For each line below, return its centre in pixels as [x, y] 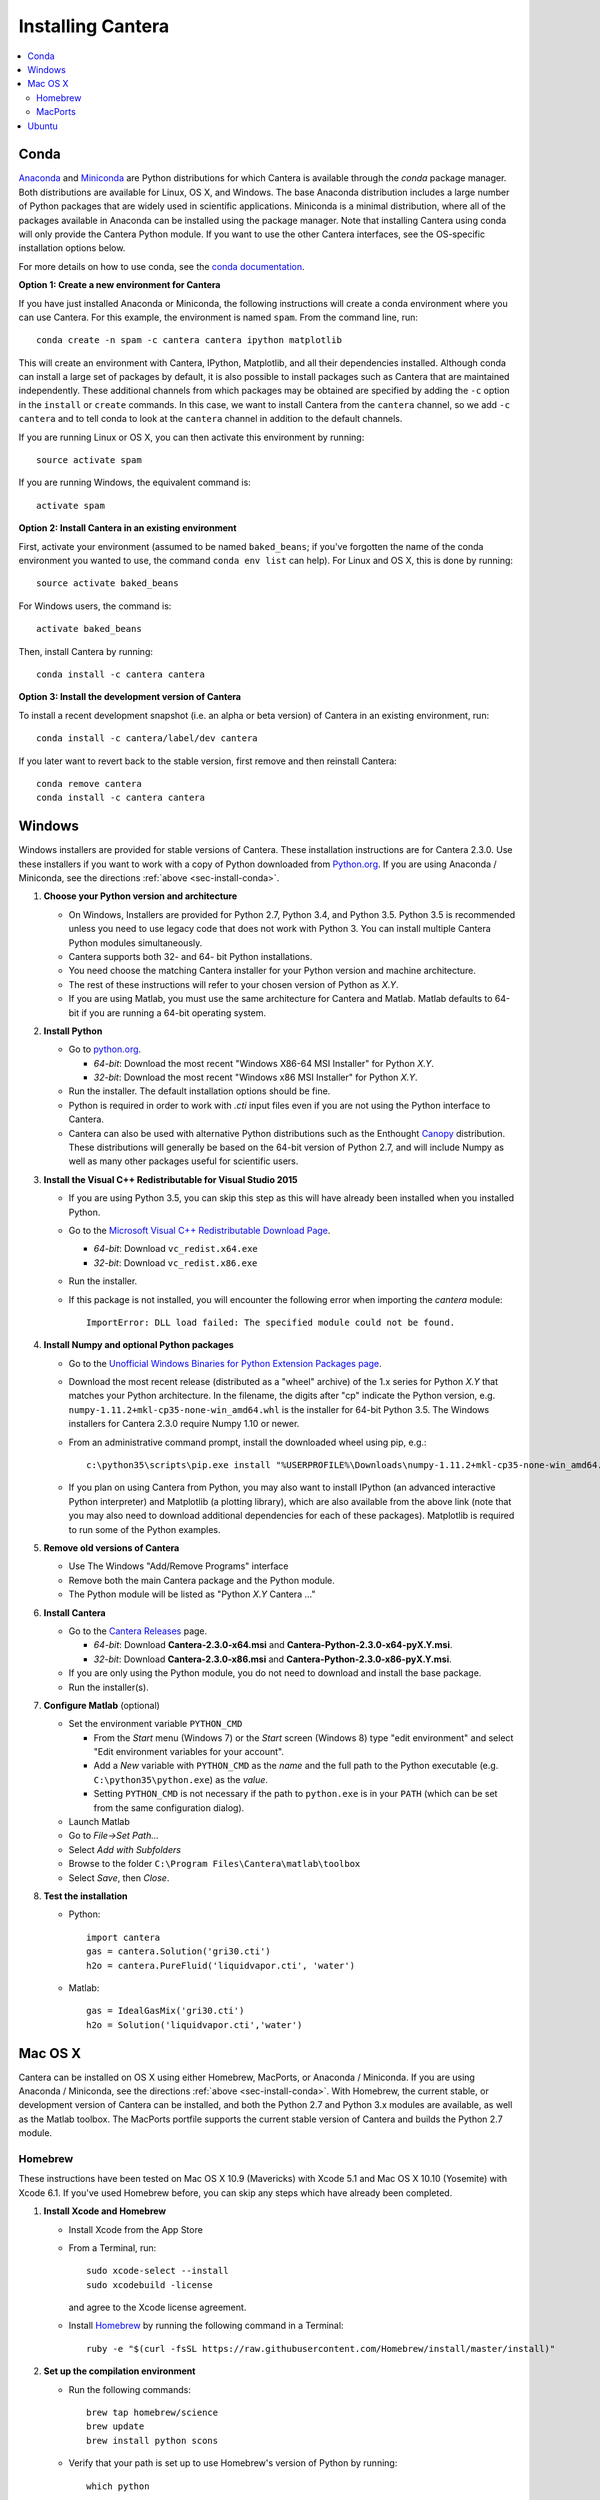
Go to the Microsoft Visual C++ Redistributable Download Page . [199, 1230]
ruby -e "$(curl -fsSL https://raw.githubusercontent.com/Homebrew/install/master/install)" [321, 2348]
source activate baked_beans [107, 583]
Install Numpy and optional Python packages [138, 1345]
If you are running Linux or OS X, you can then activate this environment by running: [191, 437]
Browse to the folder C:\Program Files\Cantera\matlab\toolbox [214, 1864]
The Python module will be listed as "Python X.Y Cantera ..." [192, 1594]
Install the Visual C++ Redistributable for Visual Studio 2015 [171, 1179]
